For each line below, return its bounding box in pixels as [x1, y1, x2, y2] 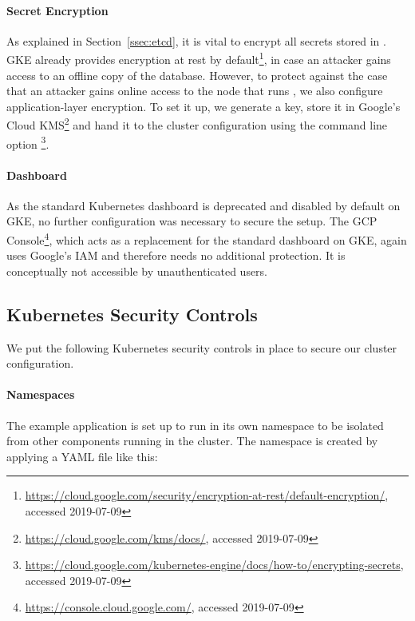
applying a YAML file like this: [6, 448, 158, 464]
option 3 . [6, 133, 49, 152]
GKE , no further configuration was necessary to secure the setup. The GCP [6, 213, 377, 229]
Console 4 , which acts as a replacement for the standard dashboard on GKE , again [6, 229, 407, 248]
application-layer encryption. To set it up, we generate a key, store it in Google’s [6, 98, 401, 114]
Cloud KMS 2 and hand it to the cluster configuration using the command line [6, 114, 388, 133]
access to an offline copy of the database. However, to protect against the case [6, 66, 388, 83]
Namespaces [6, 386, 75, 403]
